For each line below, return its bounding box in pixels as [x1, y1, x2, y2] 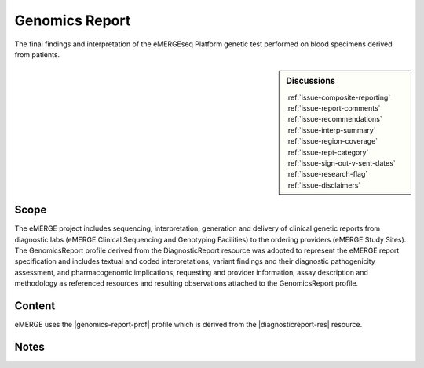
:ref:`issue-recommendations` [286, 115, 382, 124]
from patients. [14, 49, 60, 59]
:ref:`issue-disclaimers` [286, 180, 361, 190]
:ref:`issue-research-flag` [286, 169, 368, 179]
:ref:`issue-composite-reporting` [286, 93, 391, 102]
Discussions [286, 75, 335, 86]
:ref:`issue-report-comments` [286, 103, 381, 113]
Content [14, 299, 56, 312]
